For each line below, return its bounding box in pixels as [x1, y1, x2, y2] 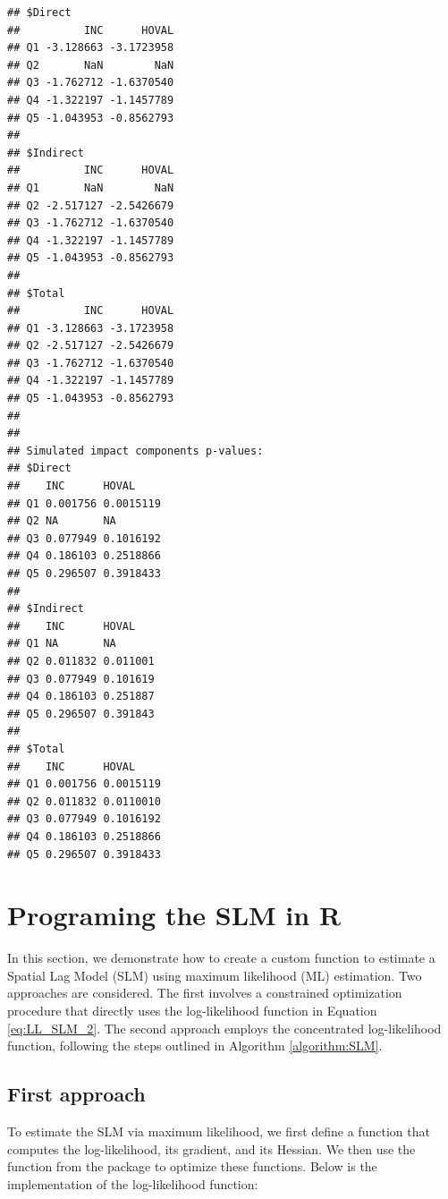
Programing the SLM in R [7, 897, 342, 933]
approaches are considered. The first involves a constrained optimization [7, 983, 402, 1002]
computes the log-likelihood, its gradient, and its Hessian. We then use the [7, 1139, 416, 1158]
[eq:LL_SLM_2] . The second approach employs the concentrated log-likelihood [7, 1018, 442, 1037]
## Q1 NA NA [7, 637, 116, 651]
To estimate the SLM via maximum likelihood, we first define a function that [7, 1121, 430, 1140]
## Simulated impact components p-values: [7, 444, 264, 457]
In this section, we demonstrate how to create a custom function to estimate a [7, 948, 435, 967]
